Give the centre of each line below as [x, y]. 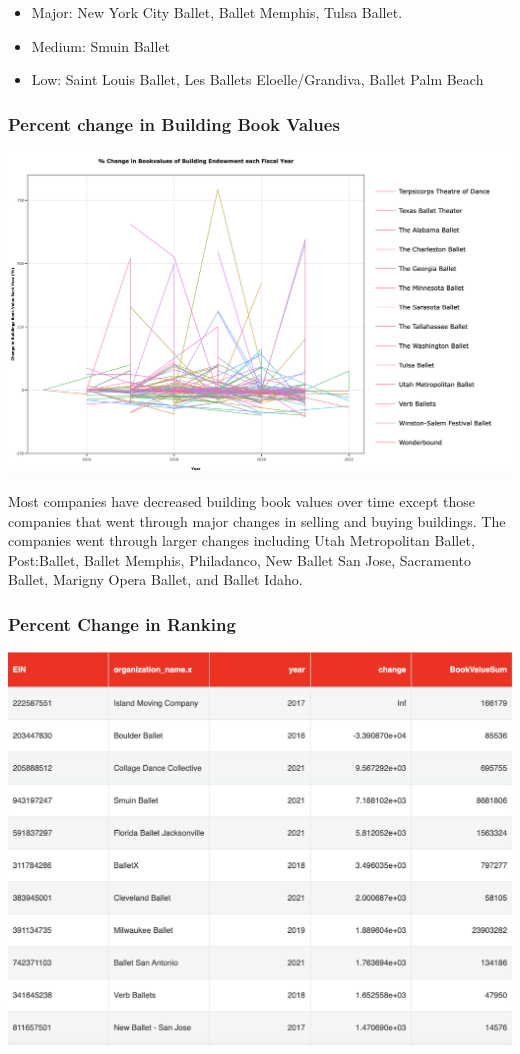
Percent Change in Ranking [122, 623]
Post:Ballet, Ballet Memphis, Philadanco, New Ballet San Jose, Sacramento [240, 559]
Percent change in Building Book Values [174, 123]
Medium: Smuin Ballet [101, 45]
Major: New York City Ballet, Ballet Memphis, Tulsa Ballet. [217, 12]
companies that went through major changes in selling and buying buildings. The [257, 520]
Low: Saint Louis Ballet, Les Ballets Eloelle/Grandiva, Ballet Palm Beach [257, 79]
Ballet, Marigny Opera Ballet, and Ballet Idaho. [155, 579]
